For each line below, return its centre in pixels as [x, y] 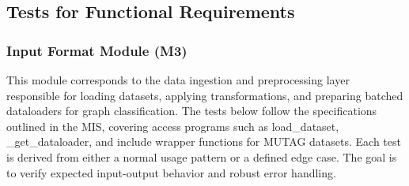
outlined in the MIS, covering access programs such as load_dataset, [173, 126]
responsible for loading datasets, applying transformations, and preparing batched [205, 95]
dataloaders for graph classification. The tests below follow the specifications [192, 111]
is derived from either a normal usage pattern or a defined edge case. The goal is [202, 156]
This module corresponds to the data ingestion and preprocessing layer [178, 80]
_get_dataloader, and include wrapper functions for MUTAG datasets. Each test [204, 141]
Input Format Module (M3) [97, 50]
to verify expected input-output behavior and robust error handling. [171, 172]
